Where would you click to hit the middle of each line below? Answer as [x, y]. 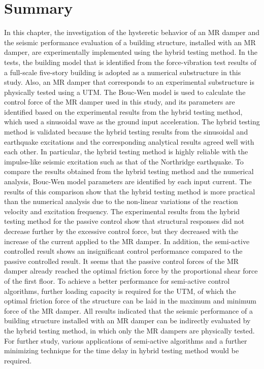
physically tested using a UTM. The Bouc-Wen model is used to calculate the [125, 92]
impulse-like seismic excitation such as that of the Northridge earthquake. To [124, 161]
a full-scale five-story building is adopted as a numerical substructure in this [123, 72]
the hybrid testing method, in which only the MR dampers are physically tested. [129, 330]
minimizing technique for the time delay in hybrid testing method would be [122, 350]
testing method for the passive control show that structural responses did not [124, 221]
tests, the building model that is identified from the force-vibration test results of [130, 62]
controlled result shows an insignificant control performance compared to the [123, 251]
